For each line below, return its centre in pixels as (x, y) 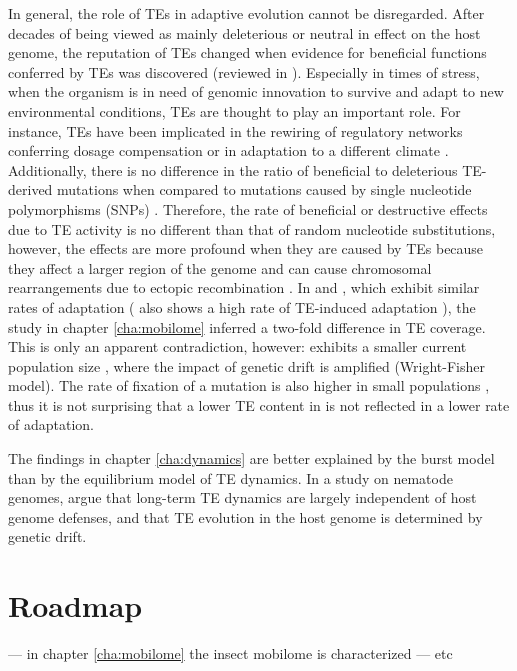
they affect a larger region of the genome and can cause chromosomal (220, 267)
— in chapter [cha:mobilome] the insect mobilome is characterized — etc (230, 653)
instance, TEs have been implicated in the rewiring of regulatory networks (235, 130)
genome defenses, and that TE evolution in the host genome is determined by (245, 516)
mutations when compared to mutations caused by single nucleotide (264, 189)
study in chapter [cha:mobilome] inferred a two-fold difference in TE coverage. (247, 326)
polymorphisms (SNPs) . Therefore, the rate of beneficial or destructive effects (248, 208)
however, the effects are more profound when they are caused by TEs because (246, 248)
